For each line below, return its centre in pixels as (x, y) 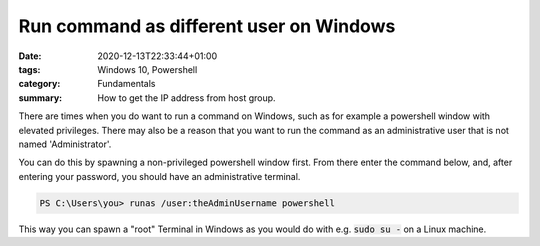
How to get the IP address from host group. (186, 97)
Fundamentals (126, 84)
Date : (30, 56)
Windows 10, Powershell (147, 69)
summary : (40, 97)
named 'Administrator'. (65, 144)
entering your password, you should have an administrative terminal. (159, 176)
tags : (29, 69)
